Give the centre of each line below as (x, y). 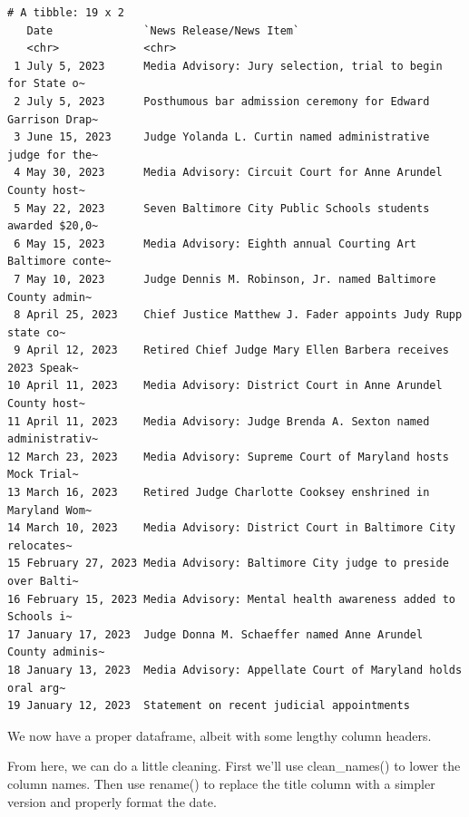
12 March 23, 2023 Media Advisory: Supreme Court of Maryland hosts (228, 457)
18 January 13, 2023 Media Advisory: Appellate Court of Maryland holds (235, 670)
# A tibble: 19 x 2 (66, 13)
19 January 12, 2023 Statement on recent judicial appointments (209, 706)
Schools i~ (40, 617)
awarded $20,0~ (53, 226)
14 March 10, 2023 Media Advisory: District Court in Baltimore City (231, 528)
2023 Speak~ (43, 368)
